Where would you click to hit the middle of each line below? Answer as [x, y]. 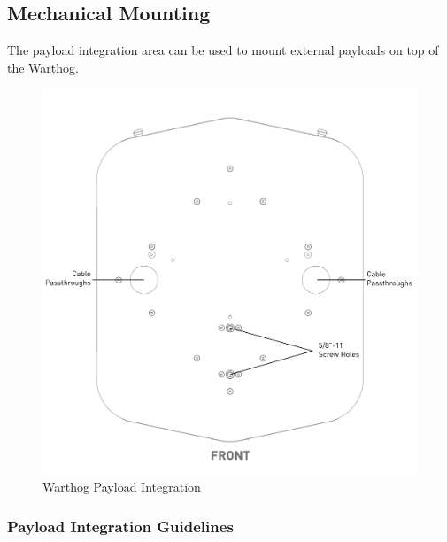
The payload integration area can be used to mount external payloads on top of [223, 50]
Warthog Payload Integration [122, 487]
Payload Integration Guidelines [120, 526]
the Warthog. [43, 67]
